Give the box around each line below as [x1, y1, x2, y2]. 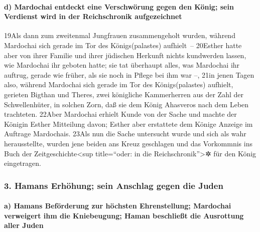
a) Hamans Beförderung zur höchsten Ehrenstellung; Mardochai [4, 200, 231, 211]
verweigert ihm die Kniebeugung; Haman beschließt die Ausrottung [4, 210, 244, 220]
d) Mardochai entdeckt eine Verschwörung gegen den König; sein [4, 1, 234, 12]
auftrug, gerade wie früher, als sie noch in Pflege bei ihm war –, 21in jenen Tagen [4, 69, 254, 80]
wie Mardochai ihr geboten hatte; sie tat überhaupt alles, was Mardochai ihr [4, 60, 240, 70]
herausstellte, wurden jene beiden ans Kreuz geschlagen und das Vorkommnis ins [4, 138, 252, 148]
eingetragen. [4, 158, 41, 168]
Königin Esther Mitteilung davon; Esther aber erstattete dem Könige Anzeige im [4, 118, 253, 129]
